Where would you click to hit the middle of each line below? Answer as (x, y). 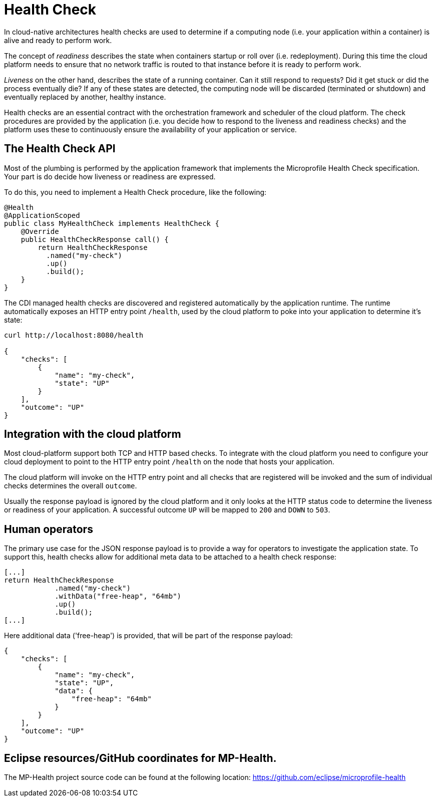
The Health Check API (60, 149)
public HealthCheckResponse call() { (95, 239)
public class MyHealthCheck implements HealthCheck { (112, 223)
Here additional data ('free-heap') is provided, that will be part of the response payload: (148, 636)
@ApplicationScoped (42, 215)
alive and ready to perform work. (58, 40)
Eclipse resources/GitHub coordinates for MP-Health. (140, 758)
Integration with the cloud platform (93, 434)
